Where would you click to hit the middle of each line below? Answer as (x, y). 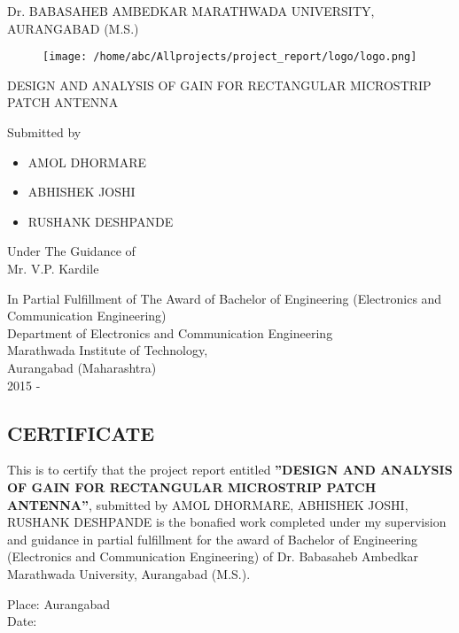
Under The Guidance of (71, 251)
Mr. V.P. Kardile (53, 268)
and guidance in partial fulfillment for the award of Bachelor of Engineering (213, 539)
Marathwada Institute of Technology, (108, 350)
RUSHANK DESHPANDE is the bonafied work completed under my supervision (227, 522)
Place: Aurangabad (59, 603)
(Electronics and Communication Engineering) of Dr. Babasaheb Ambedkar (213, 556)
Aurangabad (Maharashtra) (82, 367)
